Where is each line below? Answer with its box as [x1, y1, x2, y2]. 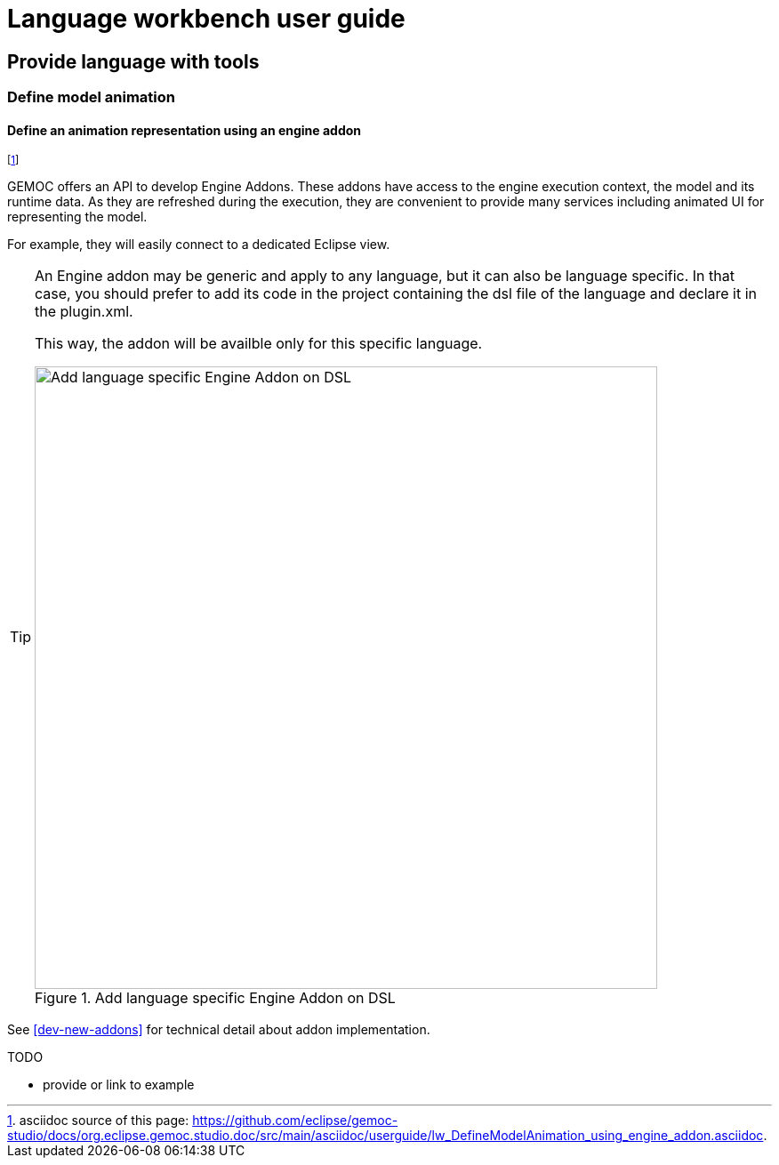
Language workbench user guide [7, 4, 406, 34]
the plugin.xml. [35, 302, 133, 321]
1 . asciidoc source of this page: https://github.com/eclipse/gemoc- [7, 1113, 398, 1129]
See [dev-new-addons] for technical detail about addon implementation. [7, 1022, 430, 1038]
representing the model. [7, 209, 148, 225]
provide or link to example [43, 1077, 195, 1093]
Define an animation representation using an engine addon [7, 122, 362, 138]
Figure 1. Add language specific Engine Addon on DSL [35, 989, 396, 1008]
